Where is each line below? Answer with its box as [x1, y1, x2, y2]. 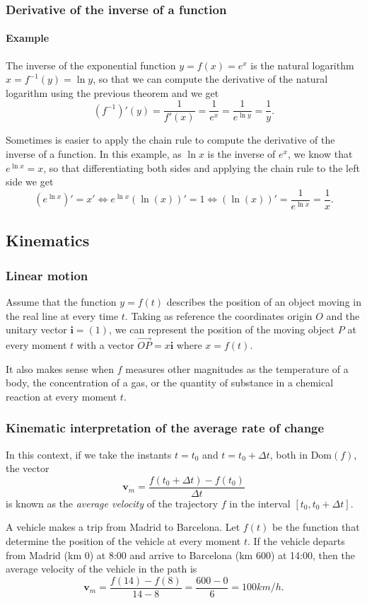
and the [326, 308, 360, 323]
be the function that [272, 519, 360, 534]
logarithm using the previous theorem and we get [6, 85, 219, 100]
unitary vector [6, 322, 67, 337]
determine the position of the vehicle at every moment [6, 533, 241, 548]
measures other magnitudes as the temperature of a [125, 361, 349, 376]
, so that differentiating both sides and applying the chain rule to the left [43, 160, 360, 175]
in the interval [229, 495, 291, 510]
